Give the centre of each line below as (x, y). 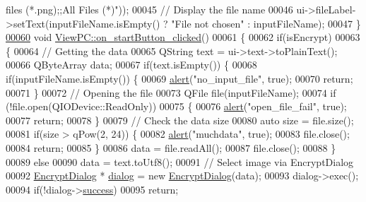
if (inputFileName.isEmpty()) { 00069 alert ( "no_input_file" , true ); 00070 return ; (179, 78)
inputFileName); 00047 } (307, 23)
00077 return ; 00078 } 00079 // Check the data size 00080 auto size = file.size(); (180, 120)
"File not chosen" (208, 23)
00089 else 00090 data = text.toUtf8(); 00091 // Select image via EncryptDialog (180, 161)
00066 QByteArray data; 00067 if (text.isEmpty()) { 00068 (131, 65)
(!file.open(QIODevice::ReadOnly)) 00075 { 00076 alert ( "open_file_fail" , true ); (176, 106)
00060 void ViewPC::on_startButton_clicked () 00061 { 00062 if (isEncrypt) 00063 (183, 37)
